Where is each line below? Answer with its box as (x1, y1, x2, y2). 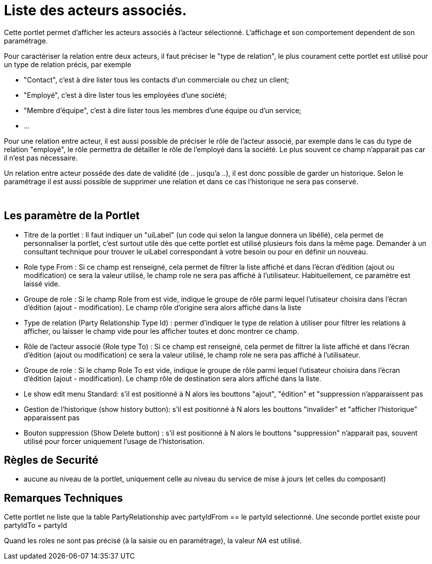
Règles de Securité (4, 454, 98, 467)
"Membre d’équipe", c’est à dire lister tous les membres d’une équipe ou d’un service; (24, 106, 302, 115)
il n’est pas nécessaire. (4, 153, 78, 162)
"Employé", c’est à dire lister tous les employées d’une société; (24, 90, 227, 99)
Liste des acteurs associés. (4, 2, 187, 19)
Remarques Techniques (4, 491, 123, 504)
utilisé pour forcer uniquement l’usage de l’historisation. (24, 437, 204, 445)
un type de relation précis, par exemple (4, 60, 131, 69)
